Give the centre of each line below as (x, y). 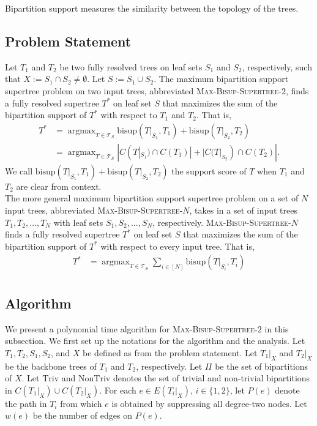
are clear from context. (59, 186)
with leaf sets (78, 222)
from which (81, 403)
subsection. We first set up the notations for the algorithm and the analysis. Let (155, 341)
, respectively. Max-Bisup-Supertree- (222, 222)
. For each (118, 390)
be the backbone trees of (51, 366)
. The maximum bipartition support (221, 79)
